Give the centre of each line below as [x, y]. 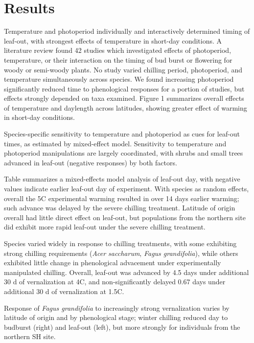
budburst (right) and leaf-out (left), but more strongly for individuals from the [122, 327]
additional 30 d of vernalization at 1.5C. [64, 291]
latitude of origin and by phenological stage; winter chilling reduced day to [116, 317]
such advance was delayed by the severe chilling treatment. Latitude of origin [120, 208]
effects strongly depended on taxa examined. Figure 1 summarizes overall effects [124, 98]
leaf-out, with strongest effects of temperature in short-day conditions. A [113, 40]
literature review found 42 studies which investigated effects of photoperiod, [118, 50]
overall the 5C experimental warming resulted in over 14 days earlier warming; [122, 198]
